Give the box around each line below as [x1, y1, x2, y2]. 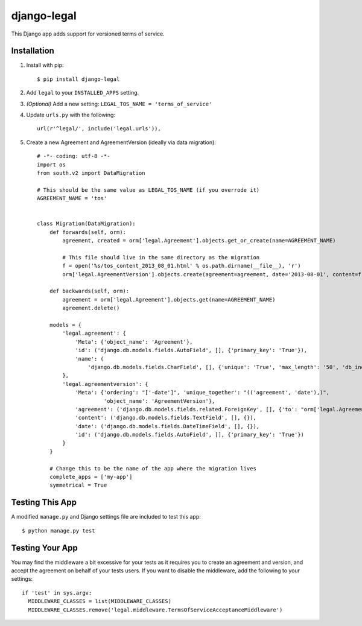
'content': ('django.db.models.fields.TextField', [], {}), [75, 414, 256, 422]
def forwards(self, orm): [49, 229, 127, 235]
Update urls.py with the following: [26, 112, 116, 119]
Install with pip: [26, 62, 64, 69]
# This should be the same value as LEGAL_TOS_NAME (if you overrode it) [37, 186, 260, 193]
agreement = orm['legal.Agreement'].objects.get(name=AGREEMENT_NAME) [62, 296, 276, 303]
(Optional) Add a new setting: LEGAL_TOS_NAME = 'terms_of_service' [26, 100, 212, 107]
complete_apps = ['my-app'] [49, 473, 133, 481]
